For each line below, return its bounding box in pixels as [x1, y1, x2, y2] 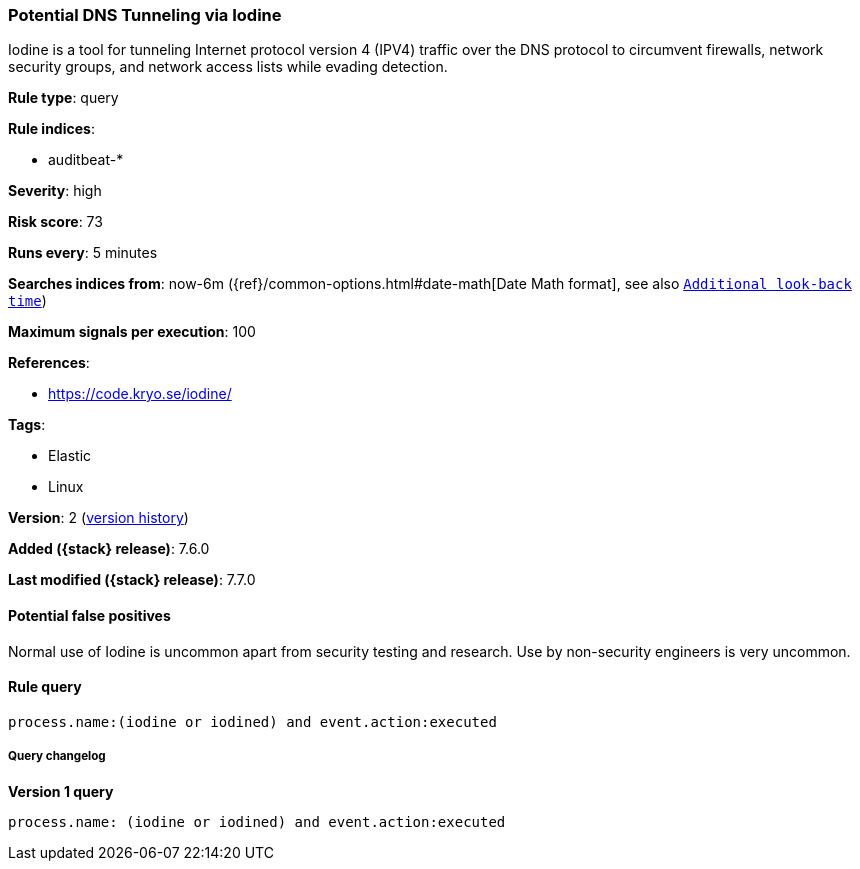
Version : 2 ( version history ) [8, 509, 189, 527]
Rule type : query [8, 89, 119, 107]
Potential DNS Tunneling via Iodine [8, 5, 282, 25]
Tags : [8, 416, 46, 434]
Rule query [8, 678, 82, 696]
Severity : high [8, 182, 102, 200]
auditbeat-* [48, 151, 124, 169]
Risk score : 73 [8, 213, 103, 231]
